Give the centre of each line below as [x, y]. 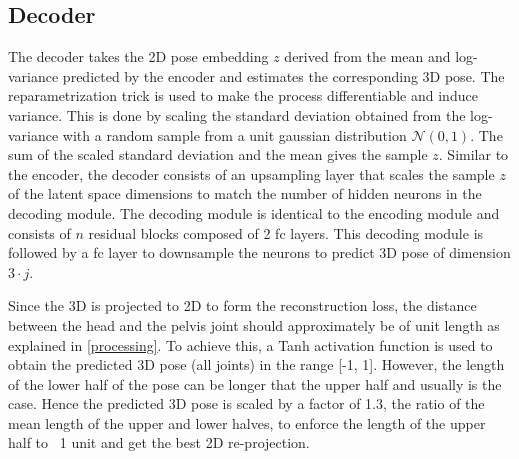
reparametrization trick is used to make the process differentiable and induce [243, 95]
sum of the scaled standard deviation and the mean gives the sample [218, 154]
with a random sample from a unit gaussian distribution [234, 134]
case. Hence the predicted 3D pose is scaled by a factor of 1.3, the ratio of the [246, 403]
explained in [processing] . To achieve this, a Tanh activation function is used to [250, 344]
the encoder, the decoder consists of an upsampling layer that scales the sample [251, 173]
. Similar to [473, 154]
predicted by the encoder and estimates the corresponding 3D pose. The [283, 75]
